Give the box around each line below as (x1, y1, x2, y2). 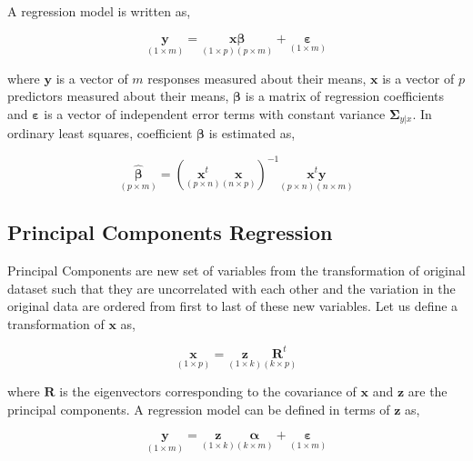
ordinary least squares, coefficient (7, 124, 193, 143)
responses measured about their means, (147, 68, 367, 87)
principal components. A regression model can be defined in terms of (7, 399, 390, 418)
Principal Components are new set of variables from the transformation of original (7, 260, 466, 279)
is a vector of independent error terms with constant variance (44, 105, 386, 123)
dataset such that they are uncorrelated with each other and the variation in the (7, 278, 456, 297)
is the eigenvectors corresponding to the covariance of (59, 382, 357, 401)
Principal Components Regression (7, 218, 333, 246)
